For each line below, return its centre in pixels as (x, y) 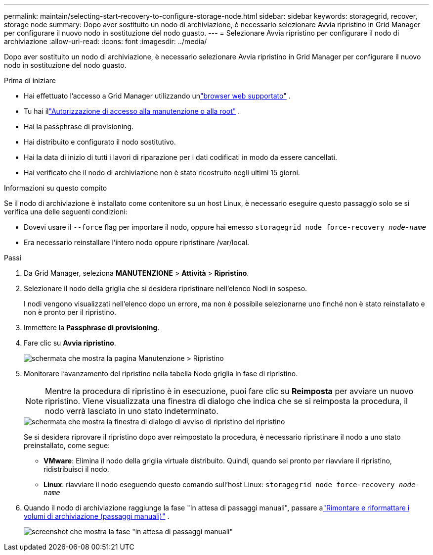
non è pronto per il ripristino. (70, 312)
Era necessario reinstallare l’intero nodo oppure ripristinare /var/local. (137, 242)
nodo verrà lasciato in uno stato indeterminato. (132, 411)
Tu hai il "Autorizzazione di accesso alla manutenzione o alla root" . (132, 111)
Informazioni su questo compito (56, 188)
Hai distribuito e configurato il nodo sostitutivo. (100, 142)
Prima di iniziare (30, 80)
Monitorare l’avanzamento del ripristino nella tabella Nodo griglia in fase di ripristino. (161, 374)
